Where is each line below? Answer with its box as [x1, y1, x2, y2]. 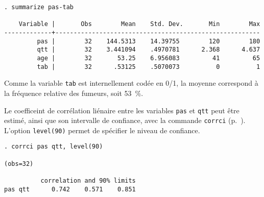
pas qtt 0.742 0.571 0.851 [4, 185, 136, 193]
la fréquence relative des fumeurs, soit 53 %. [4, 87, 143, 98]
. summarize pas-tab [4, 4, 74, 11]
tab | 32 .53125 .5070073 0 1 [37, 63, 260, 70]
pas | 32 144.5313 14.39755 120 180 [37, 37, 260, 45]
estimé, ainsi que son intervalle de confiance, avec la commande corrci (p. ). [4, 115, 246, 126]
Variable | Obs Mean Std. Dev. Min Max [18, 20, 260, 28]
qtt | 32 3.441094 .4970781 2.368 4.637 [37, 46, 260, 54]
